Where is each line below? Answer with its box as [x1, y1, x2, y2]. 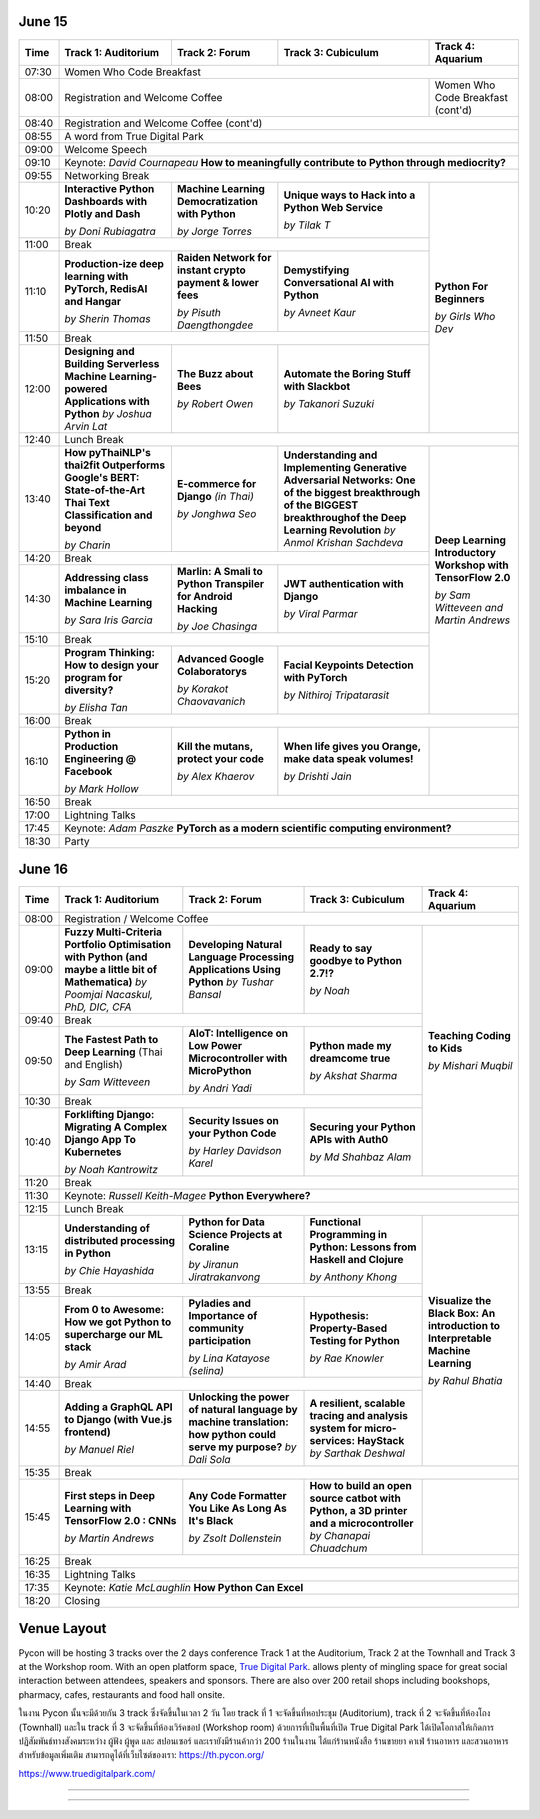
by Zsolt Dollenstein [188, 1531, 282, 1545]
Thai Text [64, 495, 110, 509]
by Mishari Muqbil [428, 1059, 513, 1073]
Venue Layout [18, 1620, 107, 1637]
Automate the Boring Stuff [283, 366, 412, 380]
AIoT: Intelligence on [188, 1026, 289, 1040]
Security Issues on [188, 1114, 280, 1128]
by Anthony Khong [309, 1270, 398, 1284]
